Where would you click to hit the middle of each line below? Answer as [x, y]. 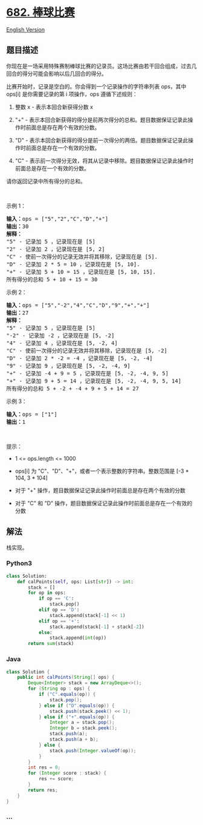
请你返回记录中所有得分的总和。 [46, 181]
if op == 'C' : [56, 599]
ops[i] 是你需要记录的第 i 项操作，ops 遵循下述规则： [72, 94]
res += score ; [56, 779]
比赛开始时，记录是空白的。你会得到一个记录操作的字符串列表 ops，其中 [96, 86]
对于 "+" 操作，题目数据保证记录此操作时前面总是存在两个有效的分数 [100, 490]
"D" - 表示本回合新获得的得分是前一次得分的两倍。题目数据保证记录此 [101, 140]
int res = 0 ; [44, 767]
